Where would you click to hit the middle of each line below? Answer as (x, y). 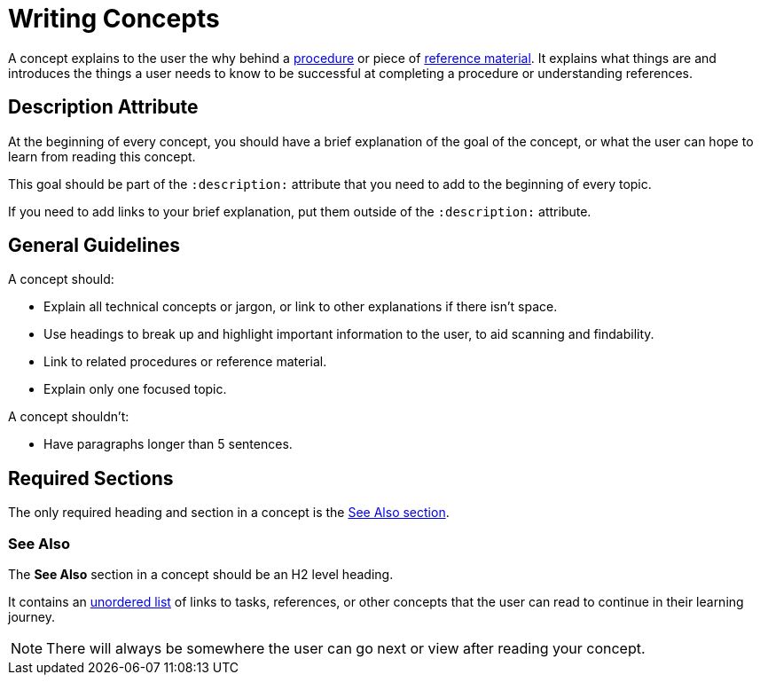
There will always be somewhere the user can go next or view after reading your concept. (346, 649)
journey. (31, 617)
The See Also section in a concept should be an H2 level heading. (201, 575)
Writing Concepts (114, 19)
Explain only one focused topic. (135, 389)
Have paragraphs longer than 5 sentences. (168, 444)
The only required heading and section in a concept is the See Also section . (229, 513)
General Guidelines (94, 246)
